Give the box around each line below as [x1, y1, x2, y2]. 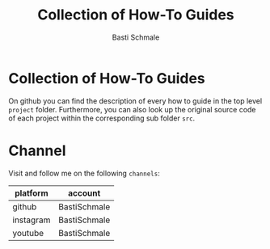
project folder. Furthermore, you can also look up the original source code [8, 104, 256, 114]
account [68, 188, 101, 199]
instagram [12, 214, 51, 226]
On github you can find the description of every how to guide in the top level [8, 95, 263, 106]
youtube [12, 227, 44, 238]
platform [15, 188, 49, 199]
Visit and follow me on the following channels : [8, 168, 160, 178]
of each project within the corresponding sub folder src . [8, 113, 196, 123]
